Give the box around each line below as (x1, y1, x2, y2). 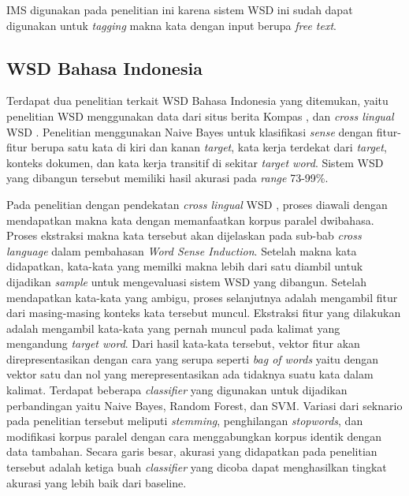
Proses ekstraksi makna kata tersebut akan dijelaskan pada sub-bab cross (6, 227, 362, 244)
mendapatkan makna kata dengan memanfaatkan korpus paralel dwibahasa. (6, 211, 374, 228)
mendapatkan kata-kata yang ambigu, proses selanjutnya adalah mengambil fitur (6, 289, 398, 305)
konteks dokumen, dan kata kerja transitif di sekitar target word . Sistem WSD (6, 154, 384, 170)
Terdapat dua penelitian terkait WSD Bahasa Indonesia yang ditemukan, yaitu (6, 92, 389, 109)
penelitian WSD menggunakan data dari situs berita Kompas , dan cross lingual (6, 107, 394, 124)
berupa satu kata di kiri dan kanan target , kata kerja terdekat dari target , (31, 139, 387, 155)
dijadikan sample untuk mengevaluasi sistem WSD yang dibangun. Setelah (6, 273, 366, 289)
